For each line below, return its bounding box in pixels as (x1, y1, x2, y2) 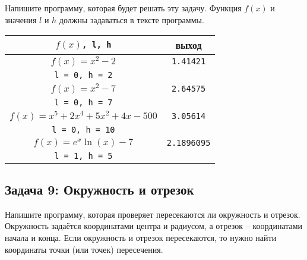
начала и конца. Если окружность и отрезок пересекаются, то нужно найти (5, 231, 277, 243)
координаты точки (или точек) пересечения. (5, 243, 163, 255)
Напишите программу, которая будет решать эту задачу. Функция (5, 2, 242, 14)
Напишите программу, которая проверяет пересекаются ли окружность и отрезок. (5, 208, 300, 220)
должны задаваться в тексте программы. (59, 13, 204, 26)
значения (5, 13, 37, 26)
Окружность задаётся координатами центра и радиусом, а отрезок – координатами (5, 220, 303, 232)
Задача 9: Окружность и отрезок (5, 180, 194, 198)
